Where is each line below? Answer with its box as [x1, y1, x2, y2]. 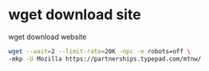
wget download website [8, 32, 87, 41]
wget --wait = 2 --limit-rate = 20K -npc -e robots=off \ [8, 47, 191, 55]
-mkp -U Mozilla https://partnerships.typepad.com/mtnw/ [8, 54, 202, 63]
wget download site [8, 6, 141, 24]
